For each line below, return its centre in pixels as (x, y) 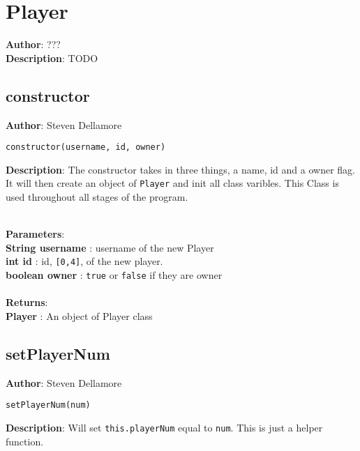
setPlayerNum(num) (48, 405)
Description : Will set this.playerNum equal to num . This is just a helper (164, 427)
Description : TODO (52, 58)
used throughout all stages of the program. (97, 197)
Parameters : (35, 234)
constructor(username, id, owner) (86, 147)
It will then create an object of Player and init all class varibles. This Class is (172, 183)
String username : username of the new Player (110, 247)
